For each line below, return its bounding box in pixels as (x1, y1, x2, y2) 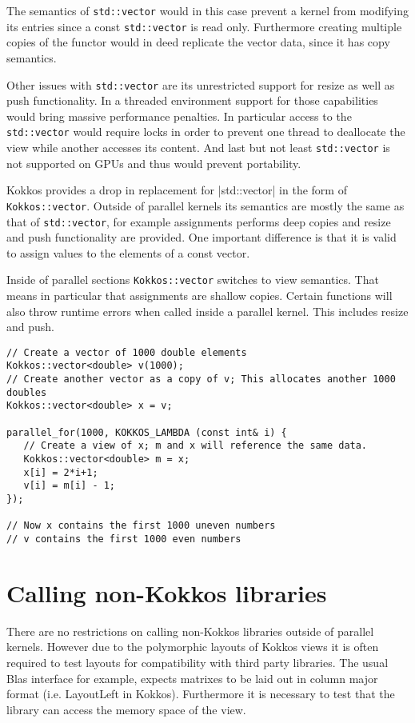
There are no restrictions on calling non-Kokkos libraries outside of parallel (6, 622, 374, 639)
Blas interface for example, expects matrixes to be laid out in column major (6, 669, 378, 686)
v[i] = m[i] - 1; (23, 480, 116, 492)
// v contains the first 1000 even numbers (6, 533, 241, 545)
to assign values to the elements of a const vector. (6, 244, 250, 261)
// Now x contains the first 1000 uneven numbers (6, 520, 276, 532)
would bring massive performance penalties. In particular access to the (6, 107, 352, 124)
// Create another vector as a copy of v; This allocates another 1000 (6, 373, 396, 385)
